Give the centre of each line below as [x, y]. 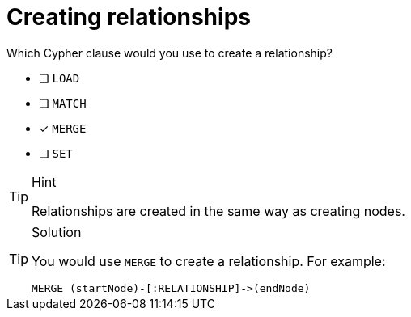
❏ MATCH [63, 103]
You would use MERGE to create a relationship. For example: [209, 261]
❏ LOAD [59, 78]
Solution [57, 232]
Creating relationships [129, 17]
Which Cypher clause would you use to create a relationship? [169, 53]
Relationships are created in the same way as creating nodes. [218, 211]
